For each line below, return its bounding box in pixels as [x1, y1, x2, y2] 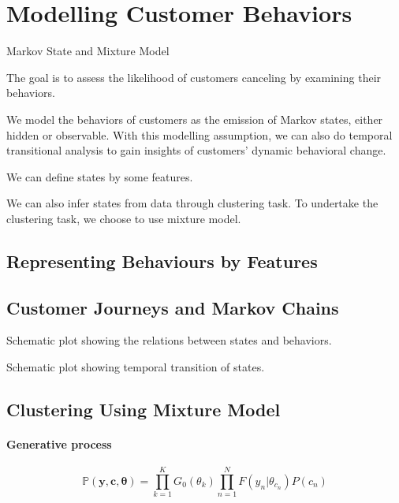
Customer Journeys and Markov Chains [6, 295, 339, 319]
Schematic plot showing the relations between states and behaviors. [6, 332, 332, 348]
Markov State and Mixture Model [6, 43, 170, 59]
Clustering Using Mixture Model [6, 397, 281, 422]
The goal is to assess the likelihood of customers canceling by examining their [6, 69, 382, 85]
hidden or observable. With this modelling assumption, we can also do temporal [6, 126, 393, 143]
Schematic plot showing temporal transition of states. [6, 359, 265, 375]
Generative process [6, 436, 112, 453]
